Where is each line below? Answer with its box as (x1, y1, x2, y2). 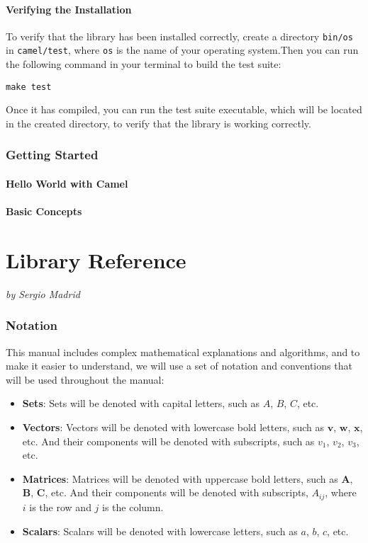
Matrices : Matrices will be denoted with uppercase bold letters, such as (22, 471, 338, 486)
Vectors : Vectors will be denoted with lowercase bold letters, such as (22, 420, 325, 435)
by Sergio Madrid (6, 286, 80, 301)
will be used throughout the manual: (6, 372, 165, 387)
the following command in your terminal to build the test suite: (6, 57, 281, 72)
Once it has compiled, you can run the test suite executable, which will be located (6, 102, 362, 117)
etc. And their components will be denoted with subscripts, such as (22, 433, 315, 448)
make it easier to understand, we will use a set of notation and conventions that (6, 358, 352, 373)
